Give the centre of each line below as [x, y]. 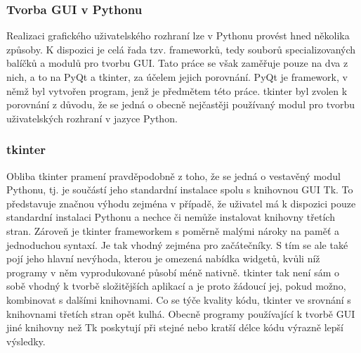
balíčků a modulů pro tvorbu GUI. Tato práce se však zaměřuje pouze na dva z [177, 63]
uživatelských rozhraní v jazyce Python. [92, 118]
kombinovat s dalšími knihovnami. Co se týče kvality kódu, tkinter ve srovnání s [179, 299]
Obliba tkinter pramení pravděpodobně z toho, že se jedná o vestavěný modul [173, 175]
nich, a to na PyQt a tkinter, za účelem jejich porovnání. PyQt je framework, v [177, 77]
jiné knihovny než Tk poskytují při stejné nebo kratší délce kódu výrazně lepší [175, 327]
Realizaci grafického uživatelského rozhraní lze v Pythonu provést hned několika [178, 36]
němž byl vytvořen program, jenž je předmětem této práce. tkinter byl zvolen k [177, 90]
